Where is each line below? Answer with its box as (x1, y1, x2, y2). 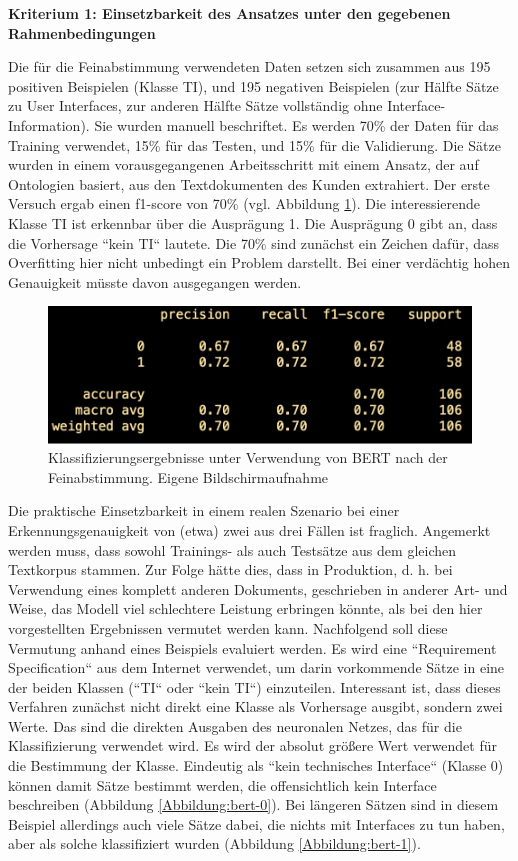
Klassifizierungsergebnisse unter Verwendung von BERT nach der (48, 447, 448, 468)
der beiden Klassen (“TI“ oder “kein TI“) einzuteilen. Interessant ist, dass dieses (8, 676, 501, 697)
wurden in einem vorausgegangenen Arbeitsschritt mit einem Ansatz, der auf (8, 154, 479, 175)
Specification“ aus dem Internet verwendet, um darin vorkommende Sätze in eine (8, 657, 505, 678)
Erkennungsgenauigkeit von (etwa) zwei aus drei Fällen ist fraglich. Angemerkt (8, 519, 491, 540)
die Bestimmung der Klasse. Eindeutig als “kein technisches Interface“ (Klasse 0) (8, 755, 504, 776)
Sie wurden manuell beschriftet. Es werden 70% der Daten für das (94, 114, 499, 135)
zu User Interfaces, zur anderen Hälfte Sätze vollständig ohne (8, 95, 383, 116)
